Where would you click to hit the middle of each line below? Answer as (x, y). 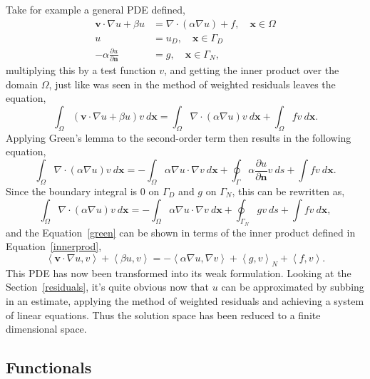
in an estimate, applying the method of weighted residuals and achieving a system (185, 300)
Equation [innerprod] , (54, 246)
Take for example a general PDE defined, (96, 9)
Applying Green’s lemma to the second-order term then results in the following (179, 137)
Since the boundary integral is (72, 191)
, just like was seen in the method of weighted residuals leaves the (192, 84)
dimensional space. (46, 329)
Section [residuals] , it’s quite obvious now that (108, 287)
